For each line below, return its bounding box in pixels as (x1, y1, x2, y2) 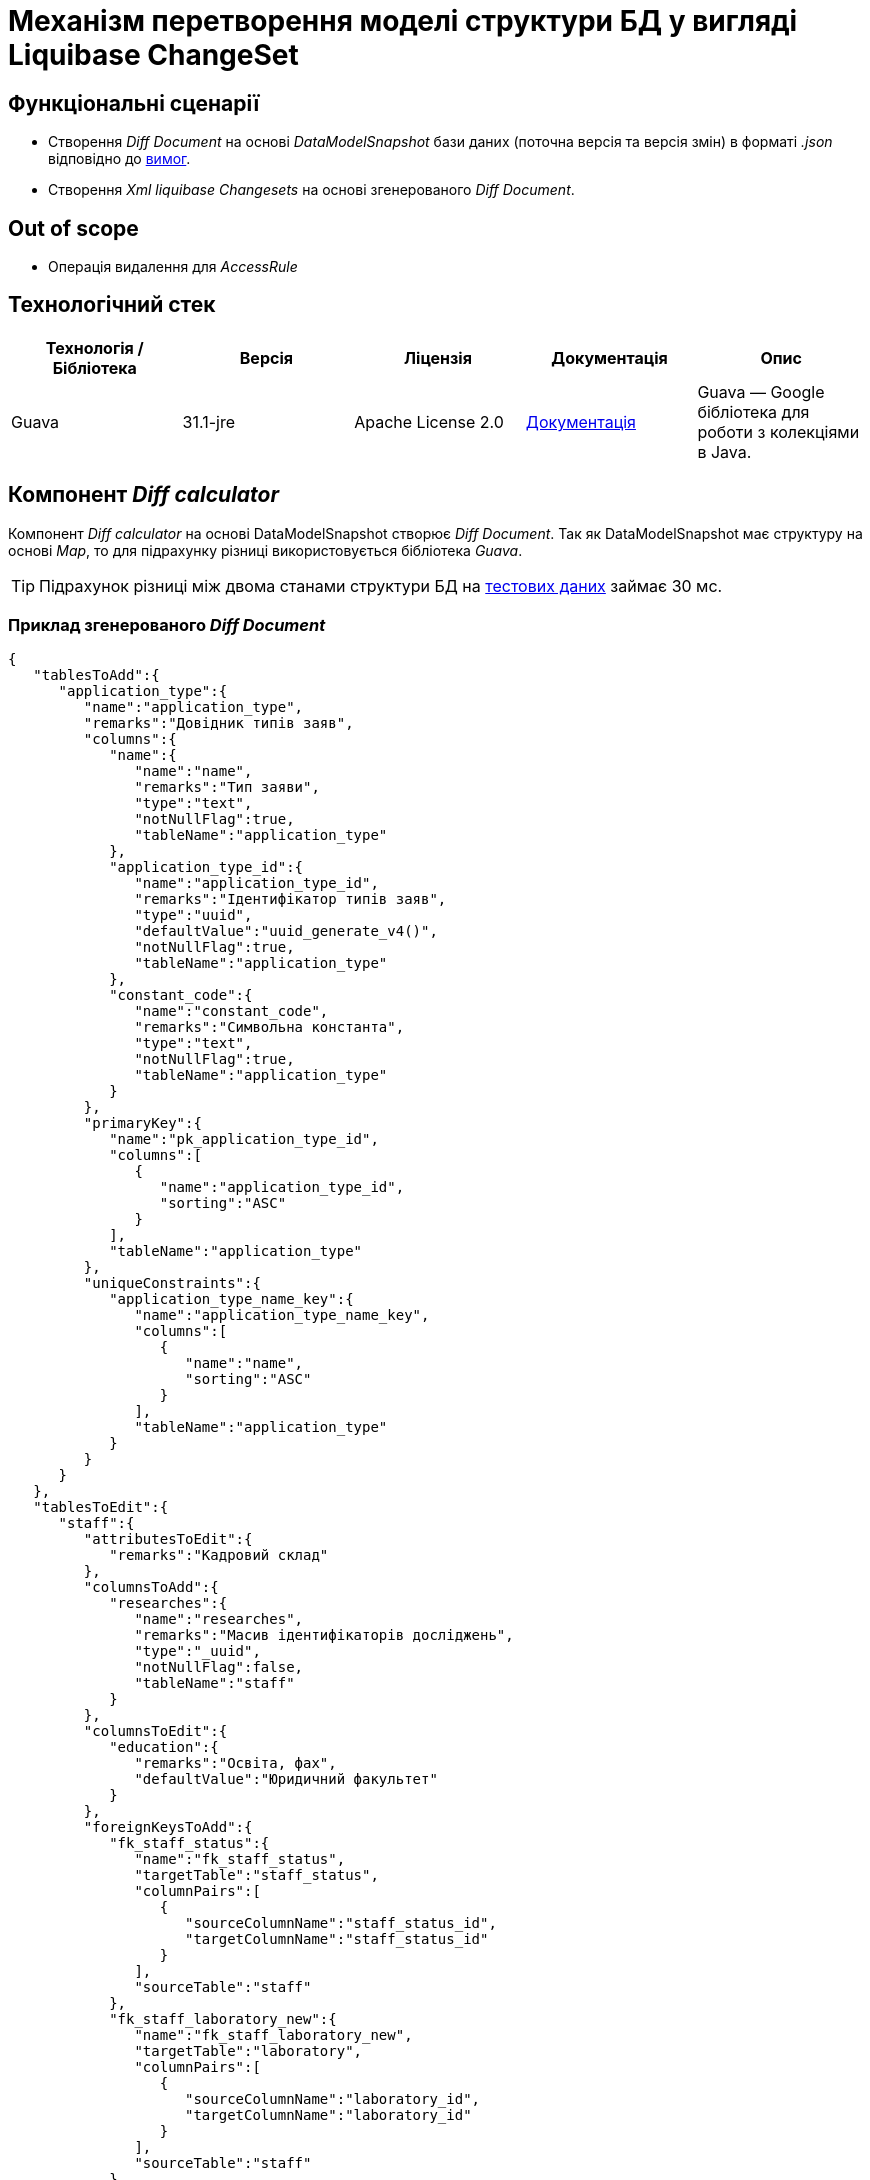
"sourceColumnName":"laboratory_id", (185, 2091, 481, 2108)
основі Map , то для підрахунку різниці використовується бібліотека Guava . (8, 541, 523, 559)
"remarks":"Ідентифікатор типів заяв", (134, 891, 447, 908)
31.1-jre (182, 411, 236, 432)
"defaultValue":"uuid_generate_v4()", (134, 923, 438, 940)
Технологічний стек (8, 292, 216, 318)
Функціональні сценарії (8, 90, 260, 116)
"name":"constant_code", (134, 1003, 329, 1020)
